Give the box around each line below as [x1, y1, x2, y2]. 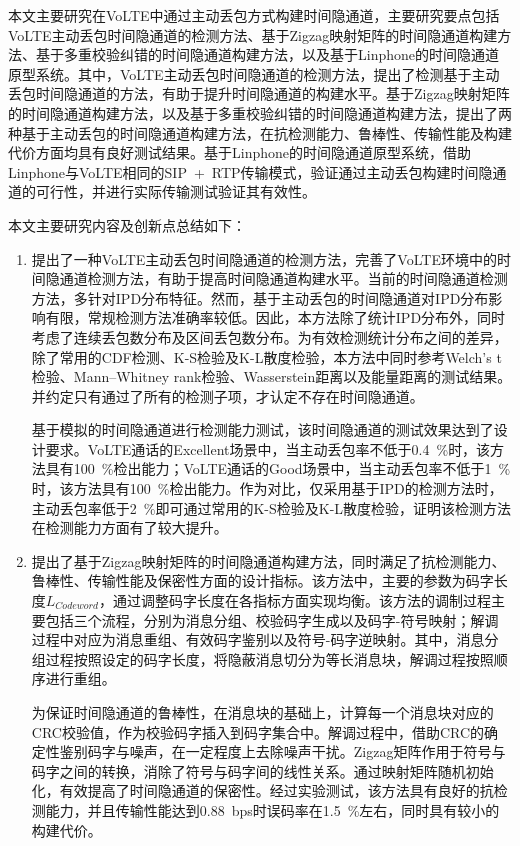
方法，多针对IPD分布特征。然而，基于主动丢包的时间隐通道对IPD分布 [31, 287, 489, 308]
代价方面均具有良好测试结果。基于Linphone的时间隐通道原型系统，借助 [8, 142, 471, 163]
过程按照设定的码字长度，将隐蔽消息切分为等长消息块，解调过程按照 [45, 648, 494, 669]
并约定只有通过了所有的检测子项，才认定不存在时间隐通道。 [31, 385, 424, 406]
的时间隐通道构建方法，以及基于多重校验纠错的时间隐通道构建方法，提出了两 [8, 102, 512, 123]
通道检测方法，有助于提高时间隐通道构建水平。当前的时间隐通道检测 [59, 268, 508, 289]
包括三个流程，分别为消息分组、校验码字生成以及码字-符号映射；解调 [45, 609, 499, 630]
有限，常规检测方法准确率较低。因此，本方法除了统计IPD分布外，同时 [45, 307, 506, 328]
